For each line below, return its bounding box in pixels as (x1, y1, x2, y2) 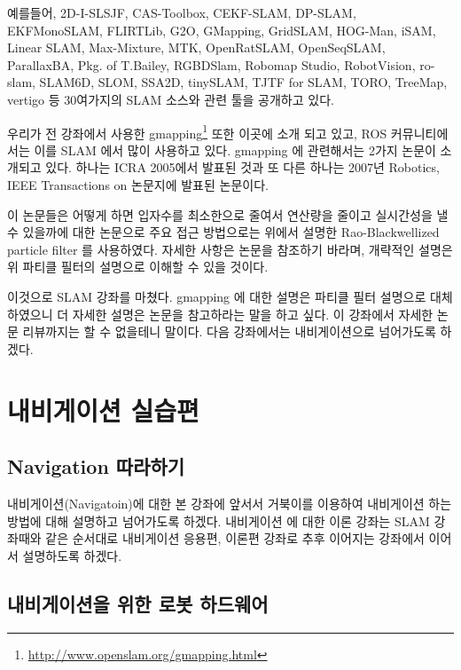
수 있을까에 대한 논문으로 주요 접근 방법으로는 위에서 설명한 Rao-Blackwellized (7, 223, 440, 241)
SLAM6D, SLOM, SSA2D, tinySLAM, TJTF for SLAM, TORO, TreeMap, (39, 73, 448, 91)
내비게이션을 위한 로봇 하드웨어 (7, 589, 269, 617)
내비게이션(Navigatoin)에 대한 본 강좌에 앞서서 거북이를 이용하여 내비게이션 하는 (7, 493, 452, 512)
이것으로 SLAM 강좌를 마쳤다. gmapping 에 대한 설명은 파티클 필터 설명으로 (7, 287, 426, 305)
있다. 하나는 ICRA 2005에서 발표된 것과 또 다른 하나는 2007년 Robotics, (45, 158, 440, 177)
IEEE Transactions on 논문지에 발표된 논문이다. (7, 176, 269, 193)
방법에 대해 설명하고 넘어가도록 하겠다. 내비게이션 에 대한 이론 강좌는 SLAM (7, 511, 430, 530)
